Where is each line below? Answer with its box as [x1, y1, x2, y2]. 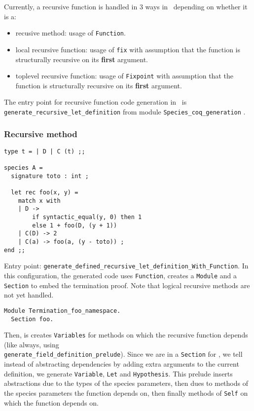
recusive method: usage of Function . [15, 28, 126, 38]
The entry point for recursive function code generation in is [4, 97, 187, 107]
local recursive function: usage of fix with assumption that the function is [15, 44, 240, 54]
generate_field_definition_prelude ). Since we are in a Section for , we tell [4, 349, 243, 359]
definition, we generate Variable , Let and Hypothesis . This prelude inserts [4, 368, 233, 378]
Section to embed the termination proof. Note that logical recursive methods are [4, 280, 250, 290]
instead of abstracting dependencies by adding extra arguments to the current [4, 359, 239, 369]
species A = [4, 164, 43, 172]
